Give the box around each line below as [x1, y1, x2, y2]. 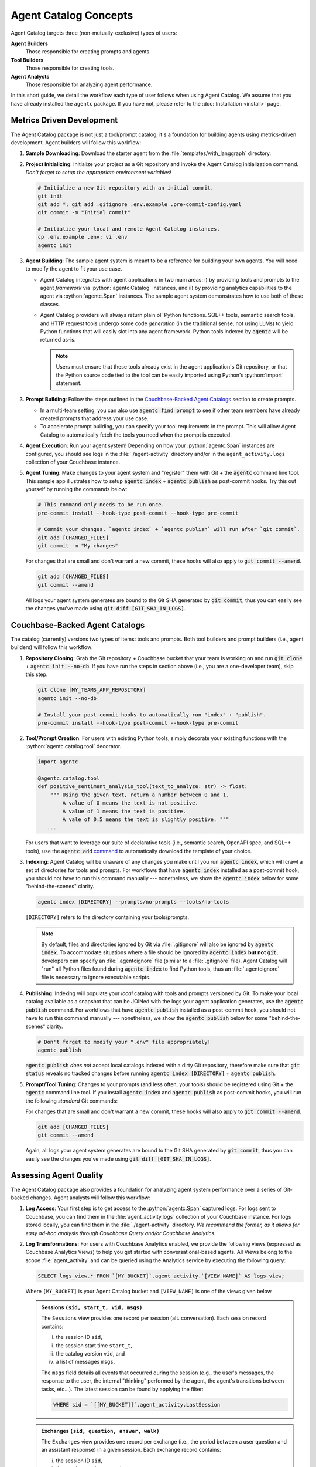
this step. [25, 671, 48, 678]
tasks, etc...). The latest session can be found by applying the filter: [41, 1385, 204, 1392]
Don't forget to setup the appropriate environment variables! [25, 169, 172, 176]
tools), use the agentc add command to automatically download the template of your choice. [25, 847, 252, 854]
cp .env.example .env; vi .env [37, 234, 128, 241]
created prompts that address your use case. [40, 415, 149, 422]
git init [37, 192, 63, 200]
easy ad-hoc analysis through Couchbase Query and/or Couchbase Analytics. [25, 1229, 216, 1236]
